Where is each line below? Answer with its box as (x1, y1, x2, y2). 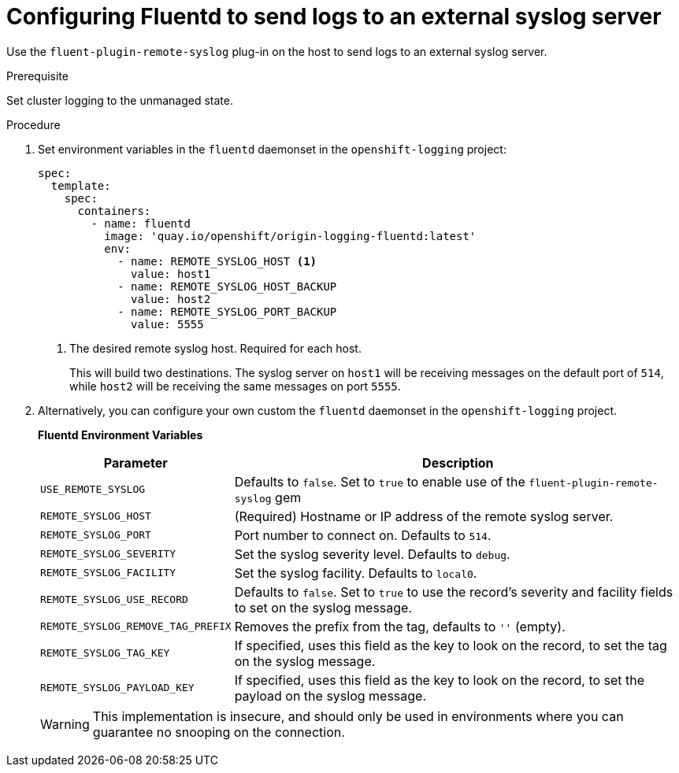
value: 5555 (131, 317, 204, 331)
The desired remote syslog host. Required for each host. (69, 341, 362, 355)
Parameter (103, 454, 168, 471)
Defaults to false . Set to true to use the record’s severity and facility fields (234, 583, 673, 600)
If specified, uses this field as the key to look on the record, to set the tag (234, 637, 667, 653)
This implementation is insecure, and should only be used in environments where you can (92, 708, 624, 724)
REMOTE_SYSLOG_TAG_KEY (40, 647, 170, 660)
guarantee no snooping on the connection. (92, 723, 345, 740)
